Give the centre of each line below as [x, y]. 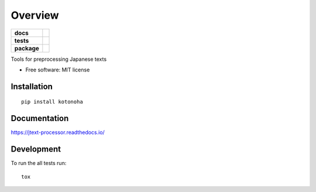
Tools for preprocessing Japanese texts [59, 59]
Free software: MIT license [58, 70]
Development [36, 149]
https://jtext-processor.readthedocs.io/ [58, 132]
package [27, 48]
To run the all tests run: [39, 163]
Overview [35, 15]
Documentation [40, 119]
